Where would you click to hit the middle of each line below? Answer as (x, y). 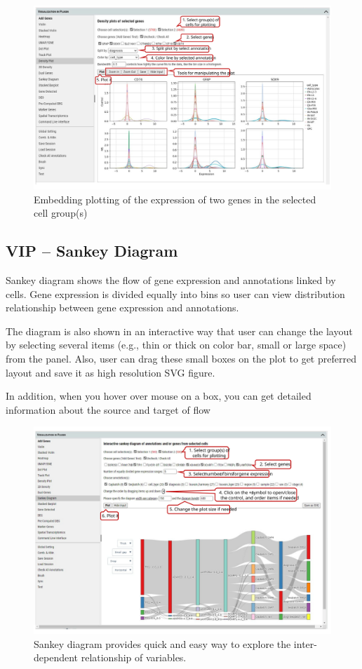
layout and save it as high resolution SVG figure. (110, 372)
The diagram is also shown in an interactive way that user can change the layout (179, 331)
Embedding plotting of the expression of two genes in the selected (175, 199)
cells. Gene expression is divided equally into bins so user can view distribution (175, 293)
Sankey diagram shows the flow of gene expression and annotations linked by (171, 280)
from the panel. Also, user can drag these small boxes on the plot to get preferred (181, 359)
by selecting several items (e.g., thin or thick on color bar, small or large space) (176, 345)
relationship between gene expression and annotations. (122, 308)
